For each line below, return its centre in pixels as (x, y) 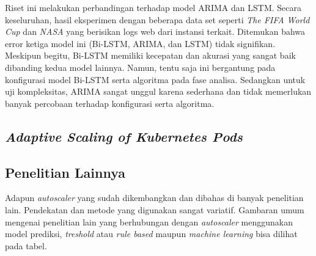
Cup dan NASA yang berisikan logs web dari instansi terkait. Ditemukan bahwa (155, 31)
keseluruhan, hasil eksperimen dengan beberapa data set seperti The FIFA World (157, 19)
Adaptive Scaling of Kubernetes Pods (124, 136)
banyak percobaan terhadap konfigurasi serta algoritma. (110, 103)
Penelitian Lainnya (65, 172)
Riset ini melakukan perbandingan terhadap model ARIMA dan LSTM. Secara (153, 7)
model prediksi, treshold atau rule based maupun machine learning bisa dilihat (151, 234)
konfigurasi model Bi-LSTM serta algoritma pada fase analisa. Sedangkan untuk (155, 79)
